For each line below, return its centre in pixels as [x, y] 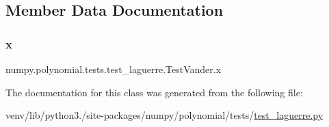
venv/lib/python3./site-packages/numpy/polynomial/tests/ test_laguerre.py [164, 115]
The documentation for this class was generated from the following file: [154, 92]
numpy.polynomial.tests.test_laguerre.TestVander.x [114, 69]
